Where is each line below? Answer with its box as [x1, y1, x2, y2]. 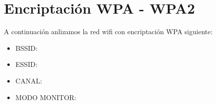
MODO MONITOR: [15, 92, 77, 102]
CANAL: [15, 75, 42, 85]
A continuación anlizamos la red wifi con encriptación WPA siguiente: [4, 26, 213, 37]
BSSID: [15, 42, 38, 53]
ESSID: [15, 59, 38, 69]
